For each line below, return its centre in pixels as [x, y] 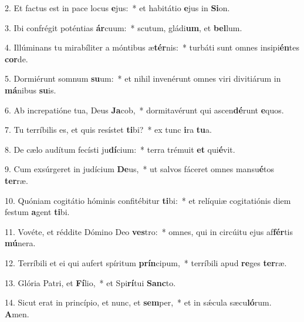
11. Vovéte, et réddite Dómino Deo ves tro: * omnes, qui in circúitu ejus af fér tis [149, 231]
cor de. [16, 58]
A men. [17, 313]
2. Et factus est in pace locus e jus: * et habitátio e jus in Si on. [117, 8]
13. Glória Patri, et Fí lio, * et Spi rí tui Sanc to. [90, 282]
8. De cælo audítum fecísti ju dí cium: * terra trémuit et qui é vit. [120, 149]
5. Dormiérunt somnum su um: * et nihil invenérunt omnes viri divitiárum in [143, 78]
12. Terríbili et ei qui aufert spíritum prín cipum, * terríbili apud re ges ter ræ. [146, 262]
